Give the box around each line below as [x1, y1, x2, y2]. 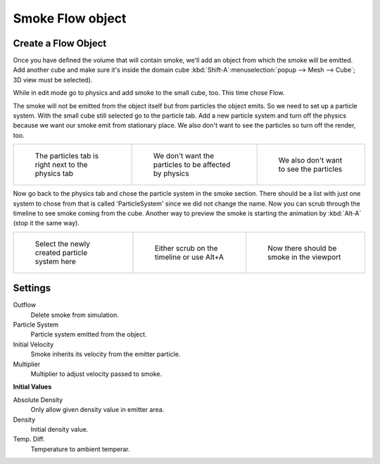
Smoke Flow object [13, 11, 127, 26]
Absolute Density [13, 395, 63, 404]
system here [34, 256, 77, 266]
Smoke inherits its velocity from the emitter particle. [30, 350, 181, 358]
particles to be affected [153, 160, 231, 170]
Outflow [13, 301, 37, 309]
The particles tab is [34, 151, 99, 161]
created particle [34, 247, 88, 257]
